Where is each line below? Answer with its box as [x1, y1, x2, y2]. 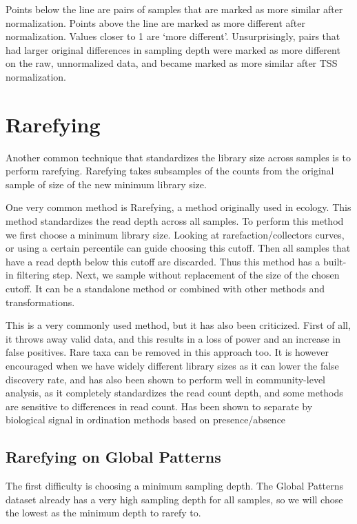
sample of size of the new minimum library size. [6, 177, 207, 191]
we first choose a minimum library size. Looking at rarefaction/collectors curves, [6, 227, 345, 241]
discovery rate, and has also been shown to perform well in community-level [6, 372, 325, 386]
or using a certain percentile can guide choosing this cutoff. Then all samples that [6, 241, 351, 255]
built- [323, 254, 347, 268]
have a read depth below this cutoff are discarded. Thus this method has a [6, 254, 320, 268]
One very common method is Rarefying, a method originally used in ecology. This [6, 200, 351, 214]
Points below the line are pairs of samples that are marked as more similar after [6, 2, 343, 16]
